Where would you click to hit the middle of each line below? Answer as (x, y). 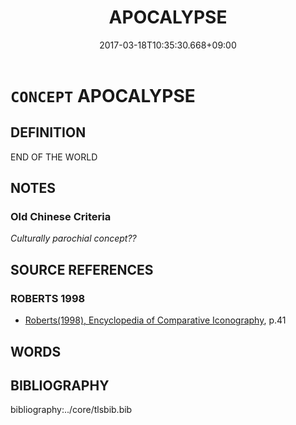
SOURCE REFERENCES (82, 269)
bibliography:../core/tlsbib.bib (71, 410)
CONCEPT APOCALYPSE (103, 95)
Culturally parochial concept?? (73, 238)
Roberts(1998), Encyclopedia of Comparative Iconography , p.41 (155, 320)
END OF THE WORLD (54, 157)
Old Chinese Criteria (61, 217)
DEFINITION (48, 132)
